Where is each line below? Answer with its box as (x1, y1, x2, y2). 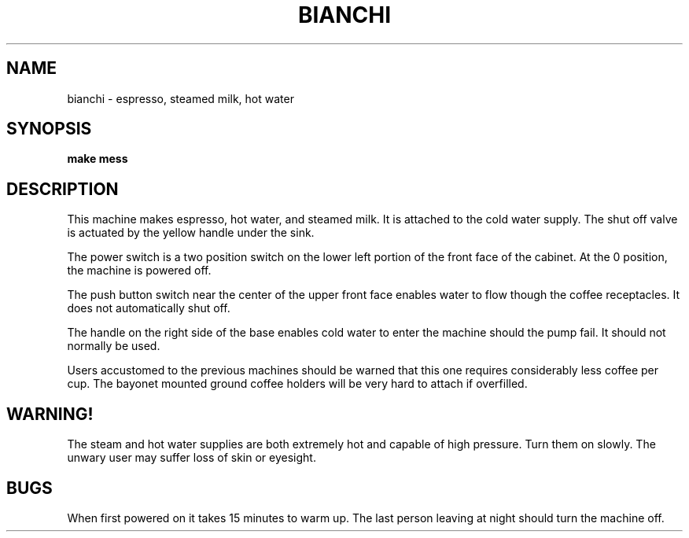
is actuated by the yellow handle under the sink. (67, 226, 315, 240)
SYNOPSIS (6, 119, 92, 139)
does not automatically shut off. (67, 301, 230, 315)
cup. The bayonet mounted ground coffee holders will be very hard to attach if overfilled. (67, 377, 528, 391)
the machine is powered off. (67, 263, 212, 278)
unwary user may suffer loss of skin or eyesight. (67, 451, 316, 465)
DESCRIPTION (6, 179, 119, 199)
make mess (67, 152, 128, 166)
